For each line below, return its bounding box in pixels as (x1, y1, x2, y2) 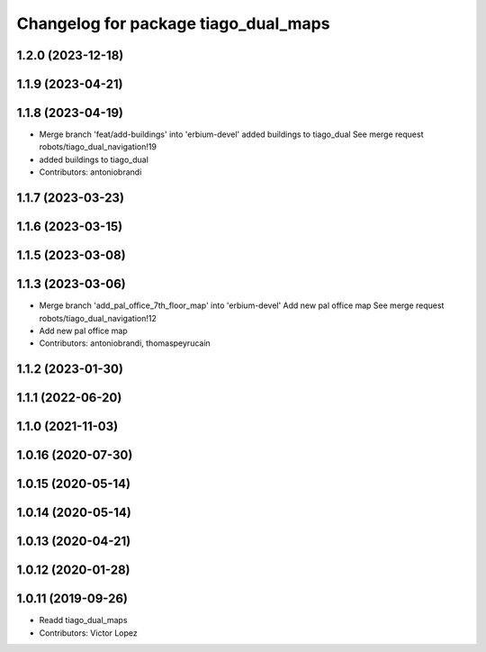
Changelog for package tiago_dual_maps (16, 14, 330, 33)
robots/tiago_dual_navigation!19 (39, 141, 157, 152)
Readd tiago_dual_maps (39, 615, 128, 626)
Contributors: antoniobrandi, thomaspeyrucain (39, 338, 211, 349)
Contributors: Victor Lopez (39, 627, 139, 638)
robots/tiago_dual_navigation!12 (39, 312, 157, 323)
